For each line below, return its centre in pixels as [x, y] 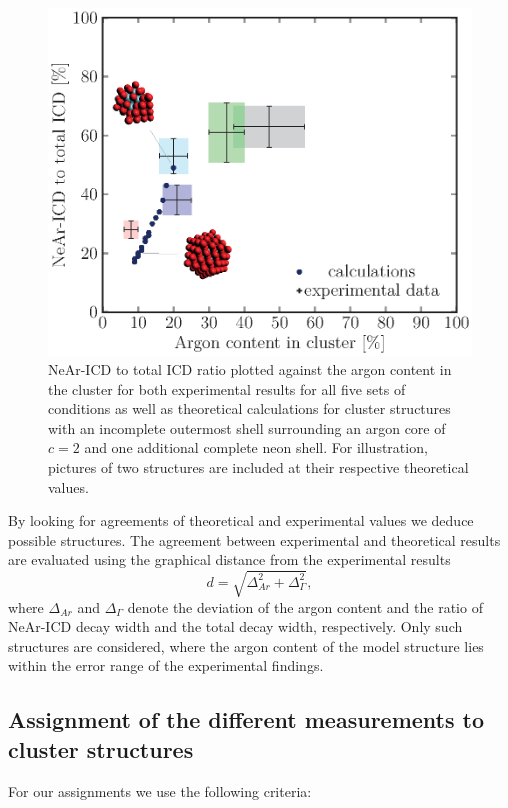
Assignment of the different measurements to [246, 719]
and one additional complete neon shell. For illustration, [256, 447]
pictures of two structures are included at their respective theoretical [258, 467]
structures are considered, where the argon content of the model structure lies [246, 645]
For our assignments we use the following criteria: [160, 790]
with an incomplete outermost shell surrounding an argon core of [247, 427]
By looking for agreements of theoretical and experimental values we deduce [241, 520]
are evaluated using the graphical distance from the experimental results [229, 559]
